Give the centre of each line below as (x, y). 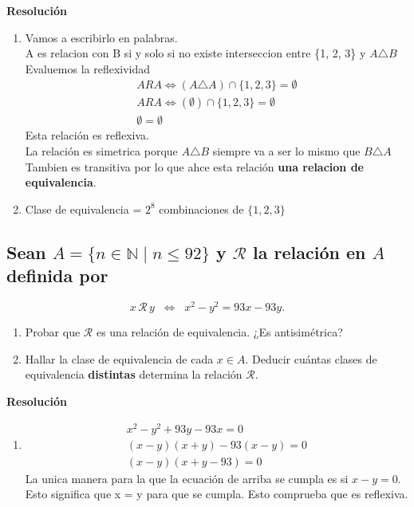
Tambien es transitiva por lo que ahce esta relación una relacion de (194, 166)
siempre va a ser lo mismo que (286, 151)
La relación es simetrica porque (101, 151)
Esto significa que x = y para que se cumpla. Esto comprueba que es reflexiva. (217, 494)
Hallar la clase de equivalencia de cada (119, 358)
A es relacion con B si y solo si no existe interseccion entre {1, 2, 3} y (195, 53)
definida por (57, 275)
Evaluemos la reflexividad (88, 68)
